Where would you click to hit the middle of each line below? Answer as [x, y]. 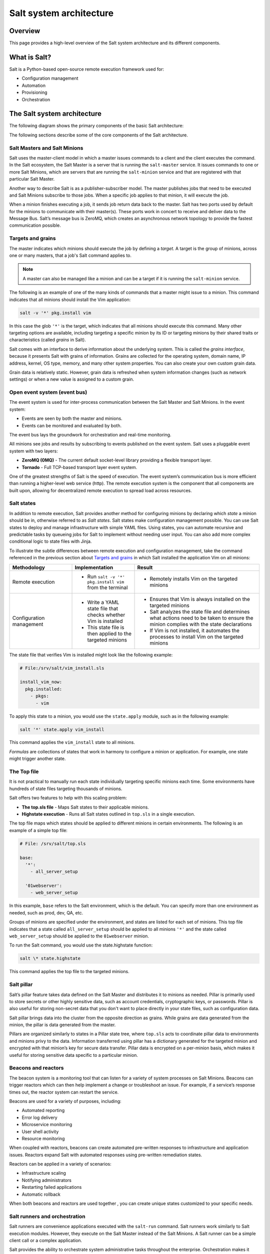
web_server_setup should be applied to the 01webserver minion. [79, 936]
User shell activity [40, 1132]
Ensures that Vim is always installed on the [200, 599]
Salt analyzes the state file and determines [200, 611]
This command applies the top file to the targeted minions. [69, 972]
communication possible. [35, 225]
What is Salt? [30, 57]
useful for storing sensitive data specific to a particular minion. [74, 1055]
